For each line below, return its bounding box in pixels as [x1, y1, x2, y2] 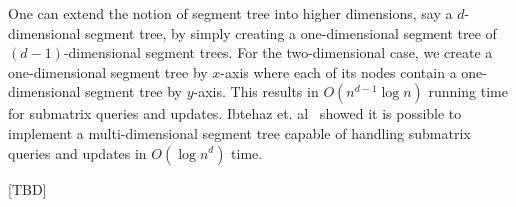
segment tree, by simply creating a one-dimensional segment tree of [85, 22, 497, 43]
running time [428, 81, 508, 102]
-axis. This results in [193, 81, 319, 102]
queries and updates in [8, 142, 147, 163]
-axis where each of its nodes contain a [220, 61, 457, 82]
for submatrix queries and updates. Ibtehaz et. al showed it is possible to [8, 103, 462, 124]
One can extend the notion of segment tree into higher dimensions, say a [8, 3, 453, 23]
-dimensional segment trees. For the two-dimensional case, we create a [63, 42, 493, 63]
